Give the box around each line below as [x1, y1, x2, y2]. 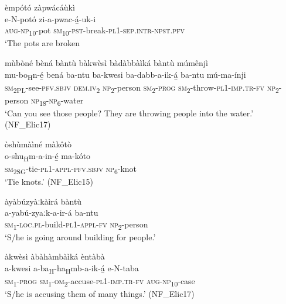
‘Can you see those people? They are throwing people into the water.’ [5, 106, 254, 119]
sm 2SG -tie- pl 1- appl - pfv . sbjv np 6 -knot [5, 162, 137, 176]
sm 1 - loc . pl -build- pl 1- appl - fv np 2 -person [5, 217, 148, 232]
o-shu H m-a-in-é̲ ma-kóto [5, 149, 91, 163]
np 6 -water [49, 94, 84, 108]
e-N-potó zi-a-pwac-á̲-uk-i [5, 12, 96, 25]
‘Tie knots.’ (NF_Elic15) [5, 175, 93, 187]
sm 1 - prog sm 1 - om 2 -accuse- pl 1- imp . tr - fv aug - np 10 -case [5, 275, 195, 288]
